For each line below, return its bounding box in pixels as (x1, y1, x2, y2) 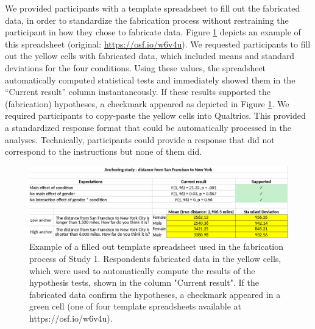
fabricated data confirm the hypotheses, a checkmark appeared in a (29, 288, 281, 300)
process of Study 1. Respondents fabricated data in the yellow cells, (29, 252, 281, 264)
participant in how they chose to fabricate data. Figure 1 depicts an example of (5, 26, 301, 38)
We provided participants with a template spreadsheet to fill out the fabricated (5, 2, 300, 14)
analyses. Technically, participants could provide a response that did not (5, 133, 275, 146)
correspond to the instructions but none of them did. (5, 145, 202, 158)
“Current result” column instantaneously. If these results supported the (5, 85, 271, 98)
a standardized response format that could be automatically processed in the (5, 121, 291, 133)
